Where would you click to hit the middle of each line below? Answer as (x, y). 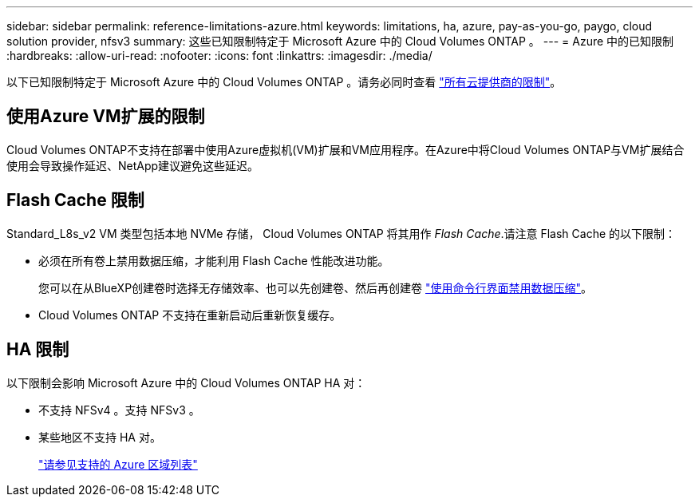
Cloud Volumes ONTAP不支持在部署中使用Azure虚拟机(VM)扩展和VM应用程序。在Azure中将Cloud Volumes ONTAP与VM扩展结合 (346, 149)
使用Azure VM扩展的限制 (106, 117)
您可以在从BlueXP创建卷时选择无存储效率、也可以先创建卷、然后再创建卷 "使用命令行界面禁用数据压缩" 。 (316, 287)
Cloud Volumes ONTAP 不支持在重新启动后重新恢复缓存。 (190, 315)
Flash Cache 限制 (75, 200)
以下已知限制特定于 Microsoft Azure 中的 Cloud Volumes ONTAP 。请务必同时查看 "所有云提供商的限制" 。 (284, 82)
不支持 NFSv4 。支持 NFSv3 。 (119, 410)
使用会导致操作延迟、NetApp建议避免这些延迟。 (133, 165)
